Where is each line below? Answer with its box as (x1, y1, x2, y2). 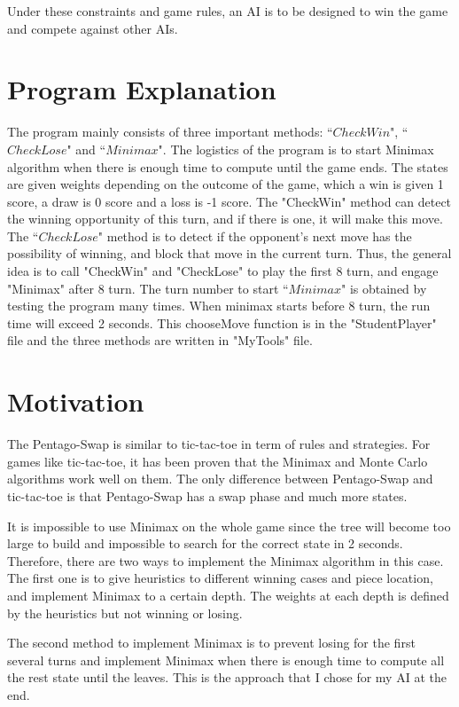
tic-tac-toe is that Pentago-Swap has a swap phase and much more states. (7, 486, 408, 505)
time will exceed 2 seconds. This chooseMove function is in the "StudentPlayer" (7, 313, 437, 332)
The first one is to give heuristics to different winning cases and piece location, (7, 569, 433, 587)
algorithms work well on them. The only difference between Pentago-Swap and (7, 469, 433, 488)
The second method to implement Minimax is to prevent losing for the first (7, 633, 416, 652)
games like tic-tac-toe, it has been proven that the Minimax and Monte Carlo (7, 452, 428, 470)
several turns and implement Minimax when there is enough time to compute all (7, 650, 445, 669)
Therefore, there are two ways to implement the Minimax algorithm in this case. (7, 551, 444, 570)
